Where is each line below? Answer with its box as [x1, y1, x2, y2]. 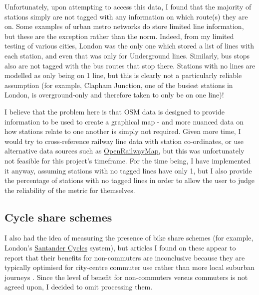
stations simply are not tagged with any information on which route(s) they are [4, 11, 248, 21]
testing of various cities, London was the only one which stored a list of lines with [4, 40, 255, 51]
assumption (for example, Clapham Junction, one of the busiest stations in [4, 79, 233, 90]
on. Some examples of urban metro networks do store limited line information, [4, 21, 244, 31]
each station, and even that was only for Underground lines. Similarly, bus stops [4, 50, 250, 60]
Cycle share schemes [4, 209, 112, 224]
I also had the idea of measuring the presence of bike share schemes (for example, [4, 232, 254, 243]
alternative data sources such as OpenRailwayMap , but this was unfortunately [4, 145, 245, 156]
